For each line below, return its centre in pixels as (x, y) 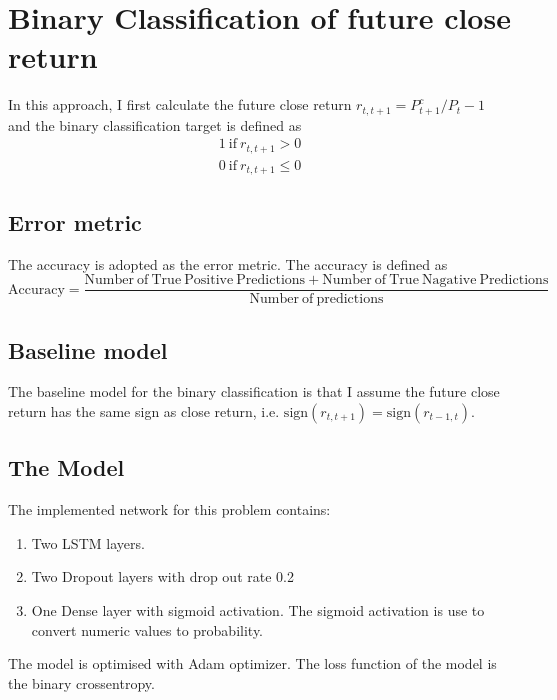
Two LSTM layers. (88, 542)
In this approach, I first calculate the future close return (180, 104)
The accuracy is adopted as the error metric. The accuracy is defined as (228, 263)
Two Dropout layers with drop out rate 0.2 (162, 576)
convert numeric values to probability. (147, 629)
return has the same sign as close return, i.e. (144, 410)
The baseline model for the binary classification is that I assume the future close (254, 391)
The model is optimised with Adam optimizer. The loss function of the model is (252, 663)
